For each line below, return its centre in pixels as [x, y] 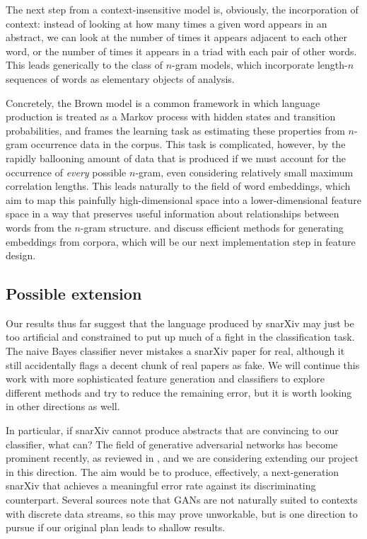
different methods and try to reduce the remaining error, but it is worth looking [179, 392]
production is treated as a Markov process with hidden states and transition [171, 117]
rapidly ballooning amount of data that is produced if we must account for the [176, 158]
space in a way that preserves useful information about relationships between [173, 214]
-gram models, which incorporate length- [260, 65]
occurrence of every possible [66, 172]
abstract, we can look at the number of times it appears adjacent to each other [176, 37]
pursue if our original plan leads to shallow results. [116, 527]
